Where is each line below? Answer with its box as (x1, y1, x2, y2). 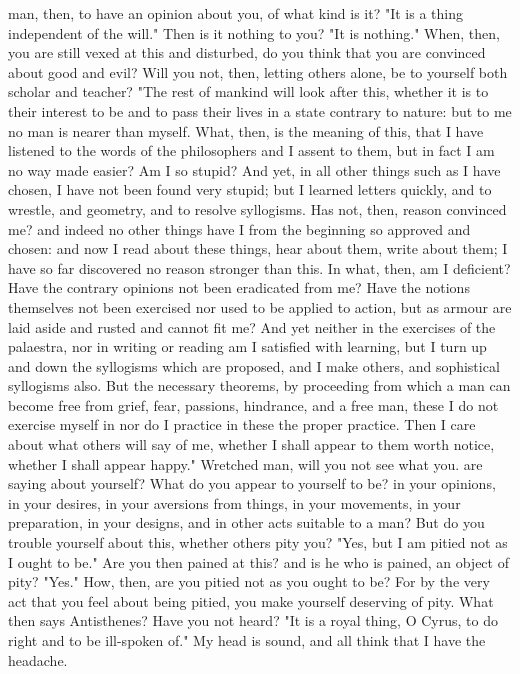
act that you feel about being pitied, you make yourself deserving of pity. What (8, 590, 494, 611)
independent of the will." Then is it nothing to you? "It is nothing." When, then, (8, 22, 500, 43)
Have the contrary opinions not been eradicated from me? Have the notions (8, 277, 470, 298)
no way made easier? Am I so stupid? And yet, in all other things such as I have (8, 159, 501, 180)
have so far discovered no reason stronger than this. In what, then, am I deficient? (8, 257, 511, 278)
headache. (8, 649, 68, 670)
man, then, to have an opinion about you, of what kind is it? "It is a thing (8, 3, 463, 23)
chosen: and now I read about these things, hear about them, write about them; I (8, 238, 508, 259)
